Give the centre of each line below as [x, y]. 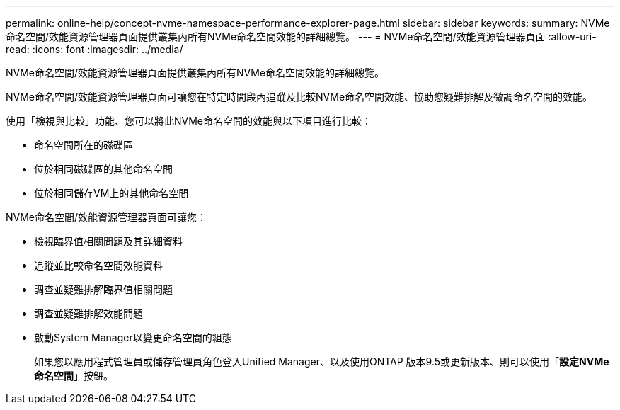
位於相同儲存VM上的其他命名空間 [111, 193]
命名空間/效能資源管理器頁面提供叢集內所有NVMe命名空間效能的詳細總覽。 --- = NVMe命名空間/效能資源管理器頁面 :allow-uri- [301, 36]
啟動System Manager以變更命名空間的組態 [133, 337]
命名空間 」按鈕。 [74, 376]
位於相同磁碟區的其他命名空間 [103, 169]
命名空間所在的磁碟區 [84, 145]
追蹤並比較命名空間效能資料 [98, 265]
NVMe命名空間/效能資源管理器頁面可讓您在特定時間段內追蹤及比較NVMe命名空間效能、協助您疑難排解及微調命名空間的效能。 [299, 97]
